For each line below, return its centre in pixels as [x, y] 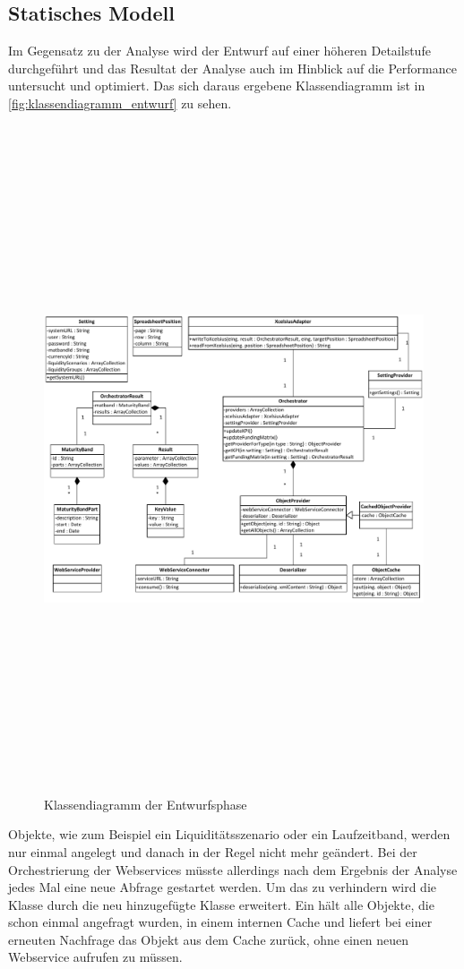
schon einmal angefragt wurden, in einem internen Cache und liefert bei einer [220, 922]
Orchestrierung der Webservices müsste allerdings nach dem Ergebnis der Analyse [233, 869]
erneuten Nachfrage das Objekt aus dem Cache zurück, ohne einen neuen [209, 939]
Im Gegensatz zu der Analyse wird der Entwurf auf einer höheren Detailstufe [219, 51]
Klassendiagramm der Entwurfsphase [146, 804]
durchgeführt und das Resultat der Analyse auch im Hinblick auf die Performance [232, 68]
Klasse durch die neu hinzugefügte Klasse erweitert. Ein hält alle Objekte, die [221, 904]
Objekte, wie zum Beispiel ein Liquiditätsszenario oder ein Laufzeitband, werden [229, 834]
